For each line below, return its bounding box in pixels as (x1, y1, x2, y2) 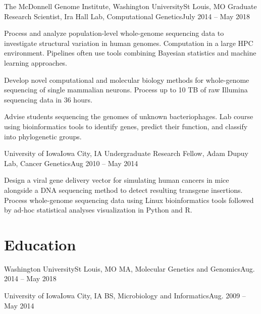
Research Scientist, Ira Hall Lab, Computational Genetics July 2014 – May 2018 (4, 11, 250, 21)
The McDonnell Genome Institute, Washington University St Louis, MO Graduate (4, 1, 257, 11)
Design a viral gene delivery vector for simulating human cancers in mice (4, 175, 229, 185)
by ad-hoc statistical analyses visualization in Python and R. (4, 204, 192, 215)
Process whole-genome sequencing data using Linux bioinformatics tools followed (4, 194, 254, 205)
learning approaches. (4, 57, 68, 68)
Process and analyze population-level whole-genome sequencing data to (4, 28, 224, 38)
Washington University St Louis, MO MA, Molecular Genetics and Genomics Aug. (4, 263, 255, 274)
